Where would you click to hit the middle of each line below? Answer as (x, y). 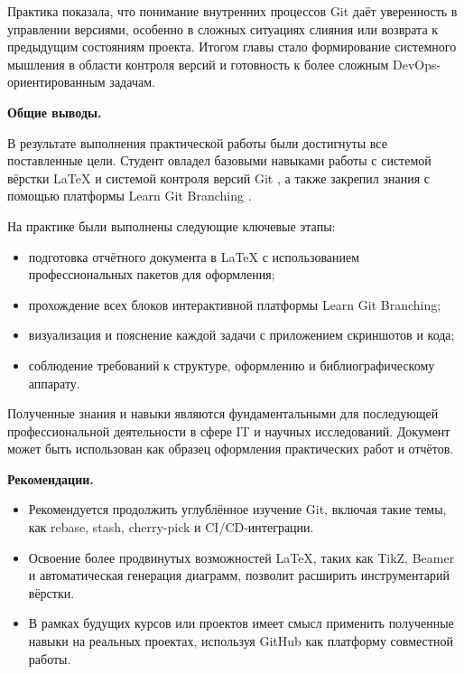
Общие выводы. (55, 112)
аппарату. (54, 383)
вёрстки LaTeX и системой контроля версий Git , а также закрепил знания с (219, 178)
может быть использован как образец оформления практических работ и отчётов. (231, 449)
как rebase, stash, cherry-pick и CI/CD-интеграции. (171, 527)
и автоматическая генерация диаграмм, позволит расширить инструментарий (239, 575)
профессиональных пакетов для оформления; (152, 274)
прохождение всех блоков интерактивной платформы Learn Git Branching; (235, 304)
